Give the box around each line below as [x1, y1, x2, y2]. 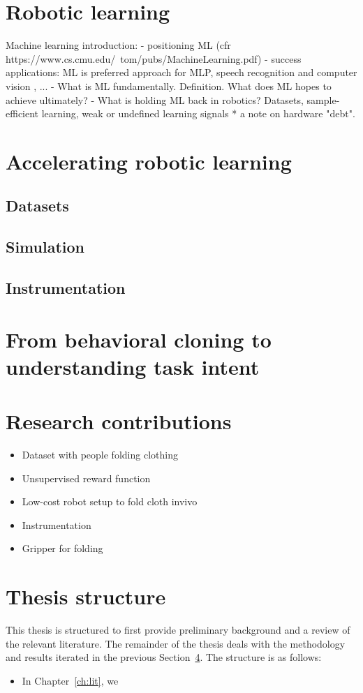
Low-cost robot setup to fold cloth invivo [22, 494, 198, 509]
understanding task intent [6, 352, 260, 380]
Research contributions [6, 407, 232, 435]
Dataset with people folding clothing [22, 447, 178, 462]
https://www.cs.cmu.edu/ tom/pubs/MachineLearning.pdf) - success [6, 51, 302, 66]
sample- [306, 92, 340, 107]
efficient [6, 106, 39, 121]
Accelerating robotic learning [6, 147, 292, 175]
